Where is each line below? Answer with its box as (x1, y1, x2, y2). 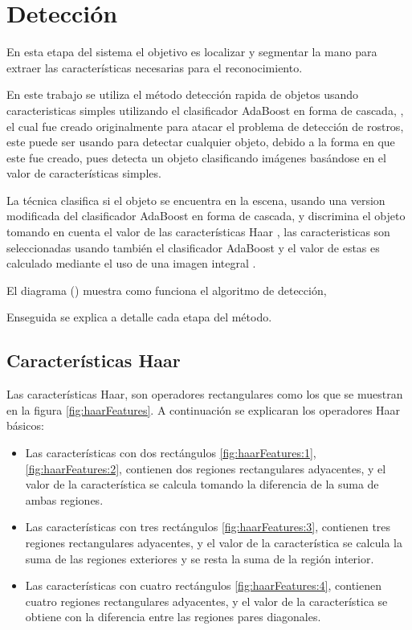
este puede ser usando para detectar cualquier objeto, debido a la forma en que (6, 133, 395, 150)
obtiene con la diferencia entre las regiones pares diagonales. (25, 608, 321, 625)
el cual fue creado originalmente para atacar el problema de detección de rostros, (6, 117, 404, 134)
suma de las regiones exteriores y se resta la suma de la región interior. (25, 550, 374, 567)
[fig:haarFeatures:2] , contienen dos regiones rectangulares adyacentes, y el (25, 460, 386, 477)
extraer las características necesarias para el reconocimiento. (6, 59, 303, 76)
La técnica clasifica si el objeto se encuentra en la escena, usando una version (6, 191, 385, 208)
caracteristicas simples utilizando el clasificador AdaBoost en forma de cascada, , (6, 101, 404, 118)
